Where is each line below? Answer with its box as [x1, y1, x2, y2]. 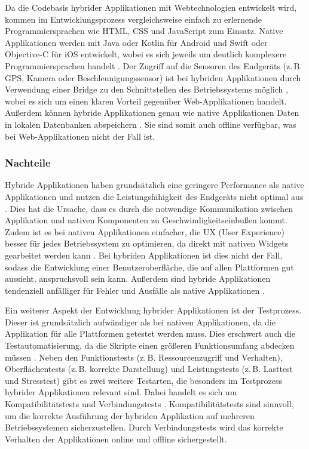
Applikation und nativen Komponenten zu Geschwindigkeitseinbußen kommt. [5, 214, 287, 226]
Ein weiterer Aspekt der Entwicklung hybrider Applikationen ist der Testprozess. [5, 304, 302, 316]
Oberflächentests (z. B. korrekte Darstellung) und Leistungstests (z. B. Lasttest [5, 362, 293, 375]
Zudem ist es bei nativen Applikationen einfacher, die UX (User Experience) [5, 225, 284, 238]
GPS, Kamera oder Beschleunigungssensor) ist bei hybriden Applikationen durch [5, 71, 301, 84]
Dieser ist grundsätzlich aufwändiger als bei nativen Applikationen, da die [5, 315, 276, 328]
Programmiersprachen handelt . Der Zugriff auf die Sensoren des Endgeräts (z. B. [5, 59, 302, 72]
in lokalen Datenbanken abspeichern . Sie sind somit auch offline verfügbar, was [5, 118, 296, 130]
